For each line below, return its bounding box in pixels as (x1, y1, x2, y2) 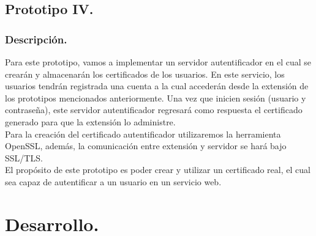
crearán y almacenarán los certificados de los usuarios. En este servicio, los (5, 67, 285, 80)
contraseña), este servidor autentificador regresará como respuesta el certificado (5, 103, 303, 116)
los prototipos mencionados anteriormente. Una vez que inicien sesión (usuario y (5, 91, 306, 104)
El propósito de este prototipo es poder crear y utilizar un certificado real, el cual (5, 163, 310, 176)
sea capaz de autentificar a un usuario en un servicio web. (5, 175, 222, 188)
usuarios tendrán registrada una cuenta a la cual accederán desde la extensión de (5, 79, 309, 92)
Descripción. (5, 31, 67, 46)
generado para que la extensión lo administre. (5, 115, 176, 128)
